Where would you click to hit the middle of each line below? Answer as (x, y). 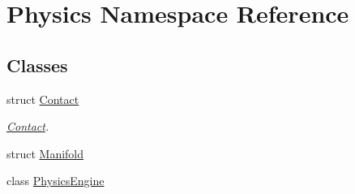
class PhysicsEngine (56, 181)
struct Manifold (45, 153)
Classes (37, 65)
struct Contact (43, 99)
